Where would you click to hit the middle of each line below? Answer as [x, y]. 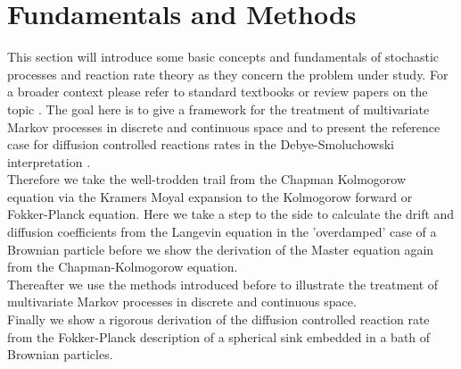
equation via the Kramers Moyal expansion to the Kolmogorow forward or [210, 196]
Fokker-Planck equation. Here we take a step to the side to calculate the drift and [231, 214]
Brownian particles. [60, 354]
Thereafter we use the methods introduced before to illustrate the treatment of [223, 284]
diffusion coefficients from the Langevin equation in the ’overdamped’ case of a [222, 232]
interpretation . [49, 161]
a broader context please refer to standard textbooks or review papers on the [218, 92]
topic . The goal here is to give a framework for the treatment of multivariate [218, 109]
